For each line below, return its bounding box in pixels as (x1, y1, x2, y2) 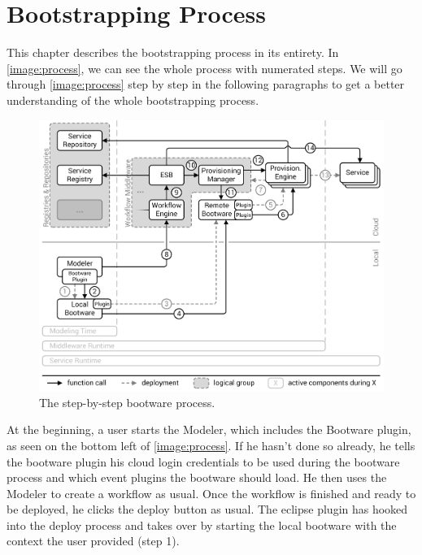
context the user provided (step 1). (7, 532, 180, 549)
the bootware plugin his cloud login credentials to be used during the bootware (7, 453, 400, 470)
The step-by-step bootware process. (39, 393, 215, 410)
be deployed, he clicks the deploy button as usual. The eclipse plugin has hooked (7, 501, 408, 518)
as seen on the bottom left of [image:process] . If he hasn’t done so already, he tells (7, 436, 415, 453)
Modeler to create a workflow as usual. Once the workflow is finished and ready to (7, 484, 416, 501)
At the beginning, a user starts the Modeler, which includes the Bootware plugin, (7, 421, 411, 438)
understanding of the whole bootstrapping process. (7, 91, 259, 108)
